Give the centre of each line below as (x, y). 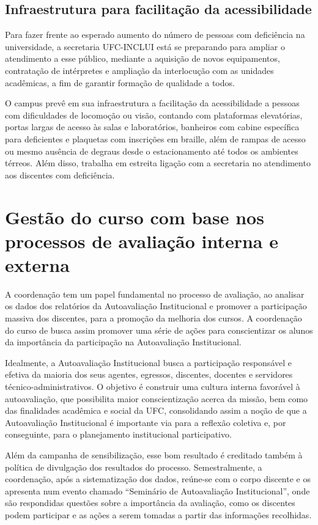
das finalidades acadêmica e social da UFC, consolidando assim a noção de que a (156, 410)
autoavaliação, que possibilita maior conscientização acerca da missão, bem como (157, 398)
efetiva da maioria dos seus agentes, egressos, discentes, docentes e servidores (149, 374)
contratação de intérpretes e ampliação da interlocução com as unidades (139, 70)
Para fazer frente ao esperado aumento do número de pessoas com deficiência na (155, 35)
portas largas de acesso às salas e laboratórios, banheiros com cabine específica (152, 127)
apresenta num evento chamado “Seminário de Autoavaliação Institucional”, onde (157, 490)
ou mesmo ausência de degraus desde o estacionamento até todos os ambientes (152, 151)
